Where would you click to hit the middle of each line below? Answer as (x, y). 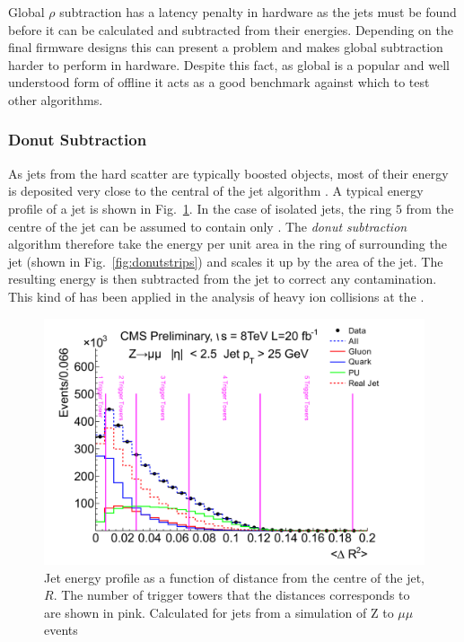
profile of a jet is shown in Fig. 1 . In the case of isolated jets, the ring (200, 208)
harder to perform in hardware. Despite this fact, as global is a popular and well (229, 64)
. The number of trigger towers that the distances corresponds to (232, 595)
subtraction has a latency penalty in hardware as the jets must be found (258, 12)
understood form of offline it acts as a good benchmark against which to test (219, 82)
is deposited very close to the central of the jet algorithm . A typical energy (216, 191)
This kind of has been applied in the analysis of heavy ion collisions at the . (216, 296)
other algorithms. (56, 99)
